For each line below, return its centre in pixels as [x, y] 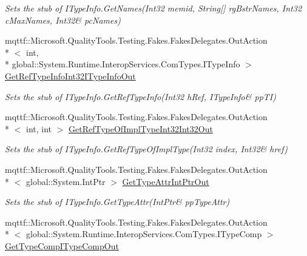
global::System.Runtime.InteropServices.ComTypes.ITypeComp [144, 234]
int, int [39, 128]
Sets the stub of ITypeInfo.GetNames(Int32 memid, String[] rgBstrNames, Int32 [153, 8]
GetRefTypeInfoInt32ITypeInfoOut [70, 76]
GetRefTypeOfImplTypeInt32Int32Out [141, 128]
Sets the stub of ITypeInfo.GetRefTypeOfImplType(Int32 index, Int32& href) [146, 149]
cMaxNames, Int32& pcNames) [63, 20]
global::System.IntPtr [66, 181]
